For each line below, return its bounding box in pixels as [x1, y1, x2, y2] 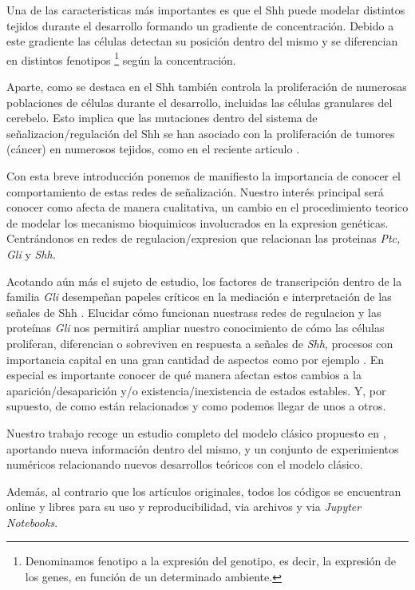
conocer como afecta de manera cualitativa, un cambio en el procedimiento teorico [6, 199, 409, 216]
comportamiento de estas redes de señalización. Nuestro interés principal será [6, 183, 384, 200]
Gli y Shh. [6, 245, 56, 262]
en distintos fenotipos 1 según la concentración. [6, 49, 236, 68]
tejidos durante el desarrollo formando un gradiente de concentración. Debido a [6, 17, 394, 34]
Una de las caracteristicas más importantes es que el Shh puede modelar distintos [6, 2, 405, 18]
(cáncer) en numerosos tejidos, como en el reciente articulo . [6, 141, 300, 157]
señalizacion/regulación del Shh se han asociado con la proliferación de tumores [6, 125, 395, 141]
